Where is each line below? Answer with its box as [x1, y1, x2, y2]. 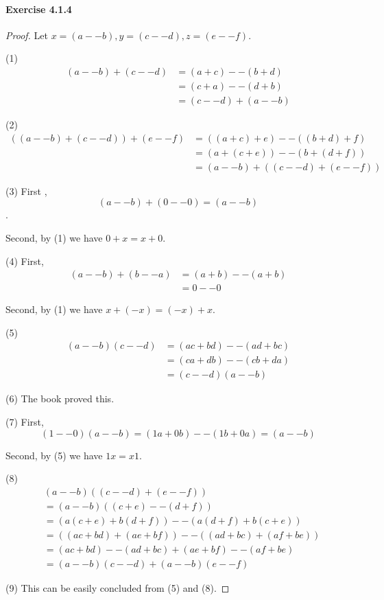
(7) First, [5, 415, 44, 429]
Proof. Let [5, 27, 48, 42]
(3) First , [5, 183, 47, 198]
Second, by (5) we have [5, 448, 103, 462]
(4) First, [5, 253, 44, 268]
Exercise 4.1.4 [5, 1, 72, 16]
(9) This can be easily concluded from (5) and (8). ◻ [5, 581, 230, 595]
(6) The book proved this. [5, 391, 115, 406]
